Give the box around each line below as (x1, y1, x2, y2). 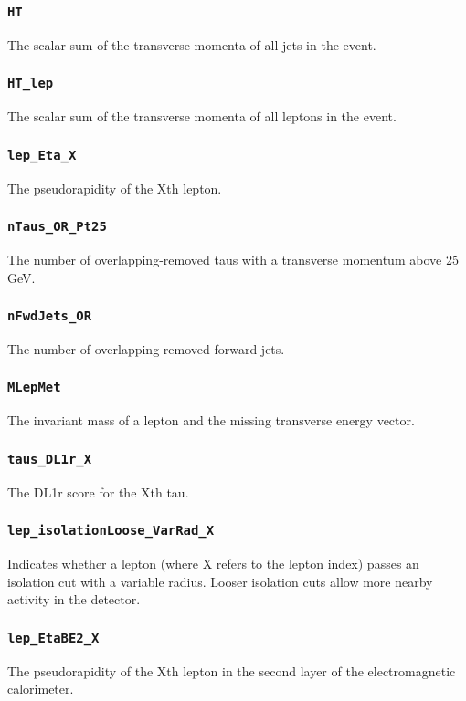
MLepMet (7, 380, 61, 395)
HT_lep (7, 76, 54, 91)
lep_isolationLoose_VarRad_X (7, 523, 215, 539)
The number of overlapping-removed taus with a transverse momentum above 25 (7, 249, 459, 268)
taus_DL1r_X (7, 451, 92, 466)
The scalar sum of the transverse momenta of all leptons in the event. (7, 107, 397, 126)
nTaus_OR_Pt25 (7, 219, 107, 235)
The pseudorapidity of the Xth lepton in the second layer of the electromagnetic (7, 661, 456, 680)
